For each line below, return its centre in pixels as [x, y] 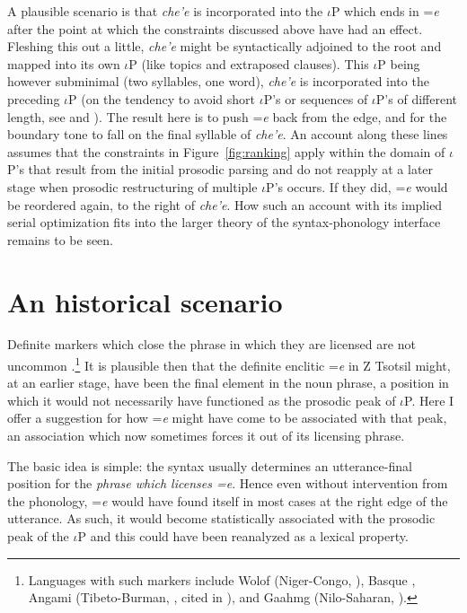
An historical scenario [145, 301]
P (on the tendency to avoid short [162, 98]
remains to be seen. [61, 239]
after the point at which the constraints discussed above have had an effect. [215, 28]
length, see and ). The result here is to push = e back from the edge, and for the [227, 116]
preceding [34, 98]
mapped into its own [64, 63]
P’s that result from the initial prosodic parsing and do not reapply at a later [220, 169]
